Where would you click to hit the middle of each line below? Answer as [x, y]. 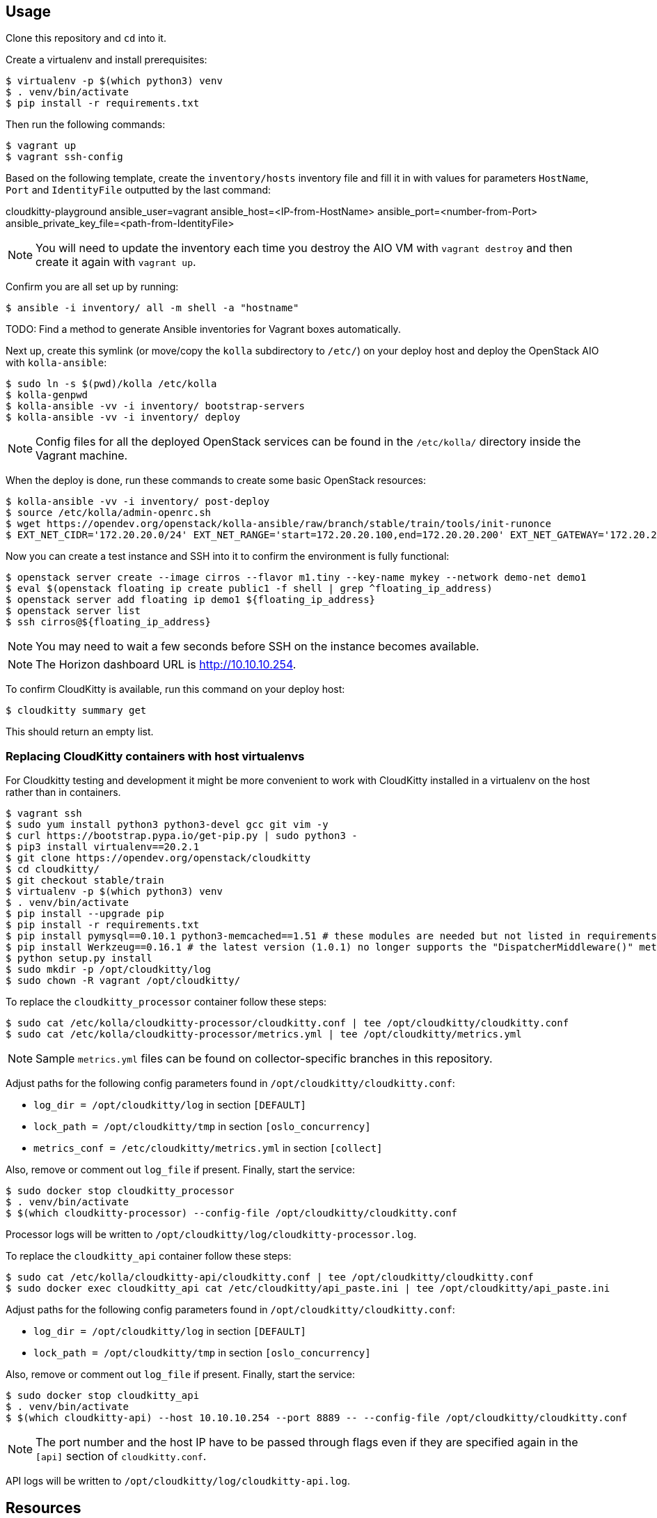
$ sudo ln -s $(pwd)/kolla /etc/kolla [111, 384]
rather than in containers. [63, 792]
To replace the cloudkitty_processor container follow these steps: [166, 1002]
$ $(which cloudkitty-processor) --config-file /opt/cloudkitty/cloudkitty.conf [232, 1213]
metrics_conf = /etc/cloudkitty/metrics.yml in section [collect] [208, 1148]
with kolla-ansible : [56, 363]
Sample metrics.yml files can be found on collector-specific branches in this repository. [264, 1059]
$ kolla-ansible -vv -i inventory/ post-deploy [138, 502]
